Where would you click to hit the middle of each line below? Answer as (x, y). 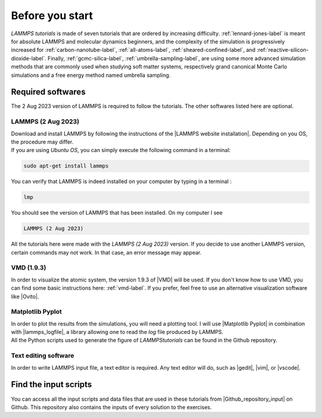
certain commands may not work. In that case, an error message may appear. (106, 252)
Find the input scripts (52, 385)
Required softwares (48, 92)
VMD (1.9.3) (29, 268)
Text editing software (43, 356)
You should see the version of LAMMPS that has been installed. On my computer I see (117, 213)
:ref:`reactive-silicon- (283, 50)
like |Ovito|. (25, 296)
